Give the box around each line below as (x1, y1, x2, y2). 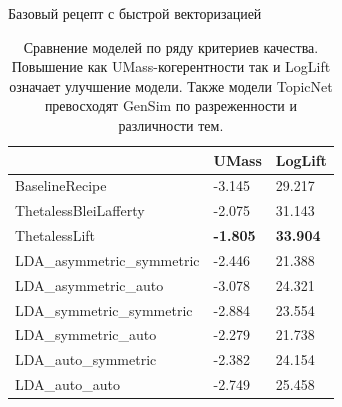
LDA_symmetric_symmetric (15, 299, 193, 320)
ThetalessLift (15, 225, 96, 246)
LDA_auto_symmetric (15, 349, 157, 370)
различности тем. (118, 114, 224, 135)
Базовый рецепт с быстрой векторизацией (8, 3, 262, 23)
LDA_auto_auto (15, 374, 121, 395)
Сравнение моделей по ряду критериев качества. (23, 36, 319, 57)
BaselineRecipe (15, 175, 107, 196)
